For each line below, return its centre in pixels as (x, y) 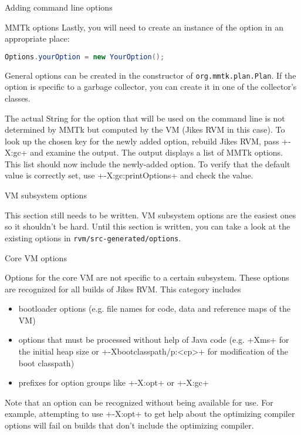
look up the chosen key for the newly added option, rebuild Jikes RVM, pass (142, 141)
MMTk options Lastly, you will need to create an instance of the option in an (144, 27)
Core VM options (36, 257)
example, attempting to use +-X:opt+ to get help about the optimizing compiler (150, 414)
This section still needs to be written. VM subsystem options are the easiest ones (150, 215)
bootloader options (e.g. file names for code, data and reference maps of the (154, 308)
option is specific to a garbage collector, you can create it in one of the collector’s (151, 87)
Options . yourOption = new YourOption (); (85, 57)
